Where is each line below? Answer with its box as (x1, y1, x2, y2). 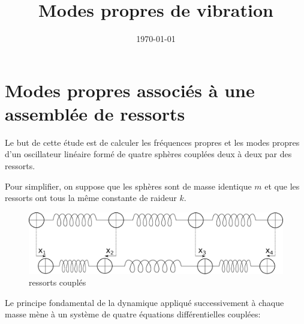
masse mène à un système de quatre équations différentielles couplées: (5, 308, 261, 320)
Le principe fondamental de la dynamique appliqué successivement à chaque (5, 296, 284, 308)
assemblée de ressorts (5, 101, 185, 125)
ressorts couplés (29, 276, 86, 289)
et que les (264, 179, 300, 192)
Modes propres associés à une (5, 77, 255, 102)
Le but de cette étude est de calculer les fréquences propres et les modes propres (5, 136, 300, 148)
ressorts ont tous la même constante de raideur (5, 191, 177, 204)
